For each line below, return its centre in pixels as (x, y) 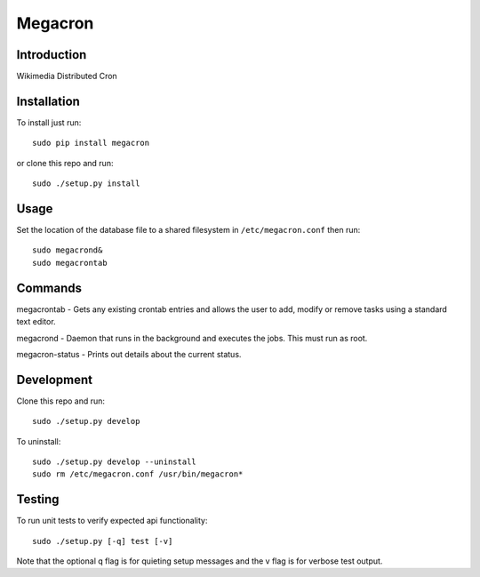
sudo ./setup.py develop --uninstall (115, 461)
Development (55, 379)
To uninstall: (39, 441)
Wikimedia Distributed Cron (67, 76)
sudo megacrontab (70, 263)
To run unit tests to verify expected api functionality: (112, 521)
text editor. (36, 322)
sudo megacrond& (68, 250)
